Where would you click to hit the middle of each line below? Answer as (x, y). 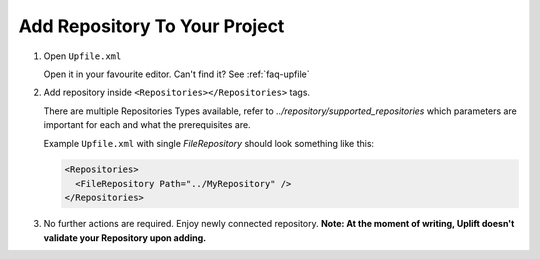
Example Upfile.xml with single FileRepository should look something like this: (209, 143)
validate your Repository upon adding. (125, 237)
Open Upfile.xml (82, 56)
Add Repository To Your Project (151, 26)
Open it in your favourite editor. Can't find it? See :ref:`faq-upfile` (176, 74)
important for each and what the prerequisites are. (147, 125)
